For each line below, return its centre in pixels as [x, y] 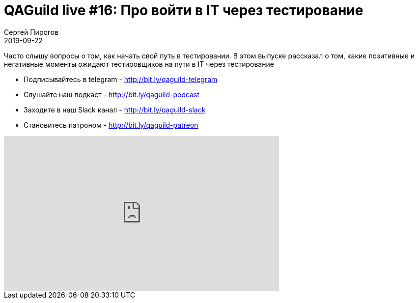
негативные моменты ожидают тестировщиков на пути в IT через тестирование [139, 64]
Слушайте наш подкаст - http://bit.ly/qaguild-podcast [111, 94]
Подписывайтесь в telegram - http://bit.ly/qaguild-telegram [121, 79]
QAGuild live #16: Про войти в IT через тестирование [184, 10]
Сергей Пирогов [31, 32]
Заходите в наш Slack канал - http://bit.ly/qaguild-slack [115, 110]
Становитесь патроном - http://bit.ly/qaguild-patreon [111, 125]
